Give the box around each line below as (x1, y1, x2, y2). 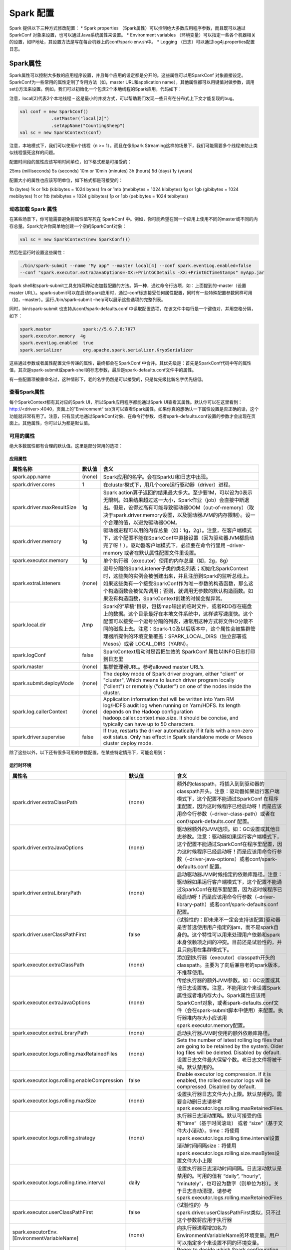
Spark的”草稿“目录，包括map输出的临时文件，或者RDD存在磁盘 (103, 603, 252, 610)
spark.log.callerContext (12, 708, 67, 715)
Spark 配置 (9, 7, 54, 18)
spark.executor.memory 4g (19, 333, 86, 339)
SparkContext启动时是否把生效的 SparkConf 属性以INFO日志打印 (103, 648, 256, 655)
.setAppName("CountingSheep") (51, 122, 125, 128)
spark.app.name (12, 473, 51, 480)
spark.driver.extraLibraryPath (12, 889, 81, 896)
